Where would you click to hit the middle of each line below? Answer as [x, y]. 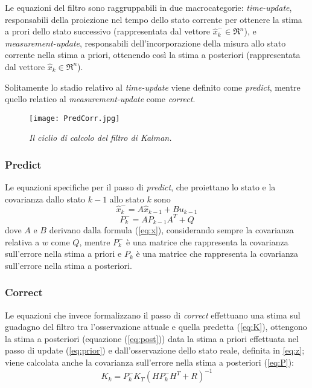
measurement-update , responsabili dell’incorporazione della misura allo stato [145, 43]
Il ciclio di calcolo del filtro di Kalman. [100, 137]
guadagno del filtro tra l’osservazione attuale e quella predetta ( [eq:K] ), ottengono [156, 327]
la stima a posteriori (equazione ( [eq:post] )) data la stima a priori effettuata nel [152, 338]
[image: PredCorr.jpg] [75, 118]
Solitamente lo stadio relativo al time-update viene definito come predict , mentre [153, 87]
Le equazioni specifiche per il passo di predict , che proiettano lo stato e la [140, 187]
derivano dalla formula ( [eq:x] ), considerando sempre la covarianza [171, 230]
